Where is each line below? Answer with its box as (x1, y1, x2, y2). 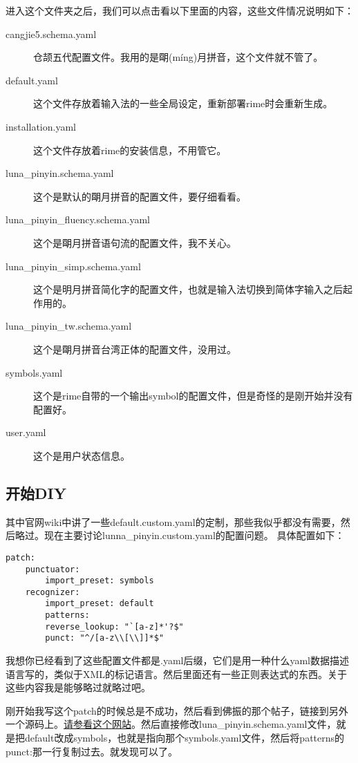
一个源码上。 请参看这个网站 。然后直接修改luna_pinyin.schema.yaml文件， (6, 717, 337, 731)
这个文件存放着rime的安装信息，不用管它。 (33, 142, 227, 157)
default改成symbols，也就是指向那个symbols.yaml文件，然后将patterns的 (24, 731, 345, 745)
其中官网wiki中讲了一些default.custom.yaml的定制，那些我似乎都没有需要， (6, 514, 341, 529)
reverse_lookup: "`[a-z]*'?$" (45, 621, 184, 632)
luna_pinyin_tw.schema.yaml (6, 319, 132, 333)
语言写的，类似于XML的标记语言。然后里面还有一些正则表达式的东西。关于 (6, 666, 348, 681)
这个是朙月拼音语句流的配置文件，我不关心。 (33, 235, 236, 249)
